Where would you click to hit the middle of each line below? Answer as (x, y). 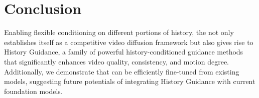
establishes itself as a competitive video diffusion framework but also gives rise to (129, 42)
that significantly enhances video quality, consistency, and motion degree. (116, 61)
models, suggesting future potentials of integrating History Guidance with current (130, 81)
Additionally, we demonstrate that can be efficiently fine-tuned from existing (122, 71)
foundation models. (33, 91)
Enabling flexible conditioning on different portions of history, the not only (119, 32)
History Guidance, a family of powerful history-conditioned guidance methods (124, 52)
